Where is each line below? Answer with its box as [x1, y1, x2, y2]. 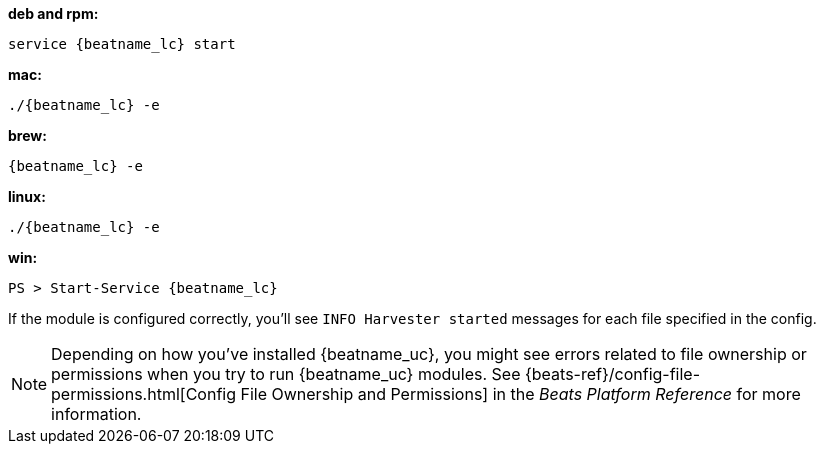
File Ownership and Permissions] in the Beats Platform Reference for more [240, 384, 801, 404]
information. [51, 404, 142, 424]
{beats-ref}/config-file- [524, 364, 701, 384]
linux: [8, 188, 46, 205]
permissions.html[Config [51, 384, 236, 404]
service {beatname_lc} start [8, 36, 236, 52]
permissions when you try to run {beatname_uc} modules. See [51, 364, 521, 384]
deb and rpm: [8, 5, 99, 22]
